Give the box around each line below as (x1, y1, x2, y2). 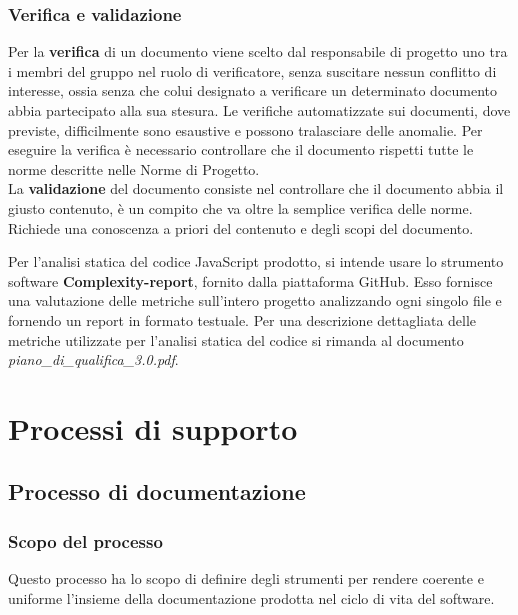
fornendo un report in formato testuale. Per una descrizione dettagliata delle (8, 309, 477, 330)
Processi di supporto (8, 407, 298, 448)
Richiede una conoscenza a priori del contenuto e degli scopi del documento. (8, 217, 474, 238)
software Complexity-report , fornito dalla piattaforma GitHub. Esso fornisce (8, 270, 493, 291)
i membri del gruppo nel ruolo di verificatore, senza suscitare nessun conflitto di (8, 60, 497, 81)
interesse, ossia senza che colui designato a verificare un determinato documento (8, 80, 498, 101)
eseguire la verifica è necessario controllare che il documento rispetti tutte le (8, 139, 474, 160)
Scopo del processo (8, 528, 163, 553)
